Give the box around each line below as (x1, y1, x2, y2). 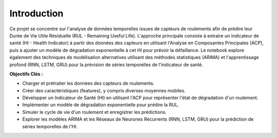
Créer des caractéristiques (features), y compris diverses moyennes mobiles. (22, 87, 186, 93)
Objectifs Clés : (9, 71, 43, 77)
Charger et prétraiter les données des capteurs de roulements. (22, 80, 155, 87)
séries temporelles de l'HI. (22, 123, 78, 129)
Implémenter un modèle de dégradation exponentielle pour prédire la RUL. (22, 102, 180, 108)
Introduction (9, 8, 64, 19)
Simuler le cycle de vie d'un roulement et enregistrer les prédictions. (22, 109, 167, 115)
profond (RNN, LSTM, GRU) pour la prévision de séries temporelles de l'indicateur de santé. (9, 62, 203, 68)
